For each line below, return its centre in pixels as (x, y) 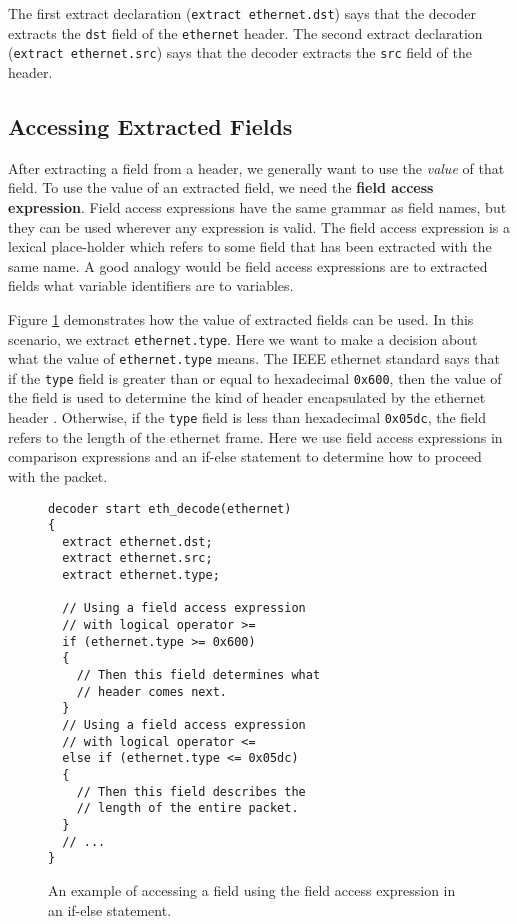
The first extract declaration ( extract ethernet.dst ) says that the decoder (242, 13)
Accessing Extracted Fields (150, 125)
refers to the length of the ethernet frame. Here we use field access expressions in (255, 436)
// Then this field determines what (198, 675)
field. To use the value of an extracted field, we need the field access (221, 187)
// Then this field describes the (191, 791)
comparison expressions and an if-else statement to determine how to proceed (245, 456)
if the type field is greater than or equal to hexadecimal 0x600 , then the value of (255, 377)
